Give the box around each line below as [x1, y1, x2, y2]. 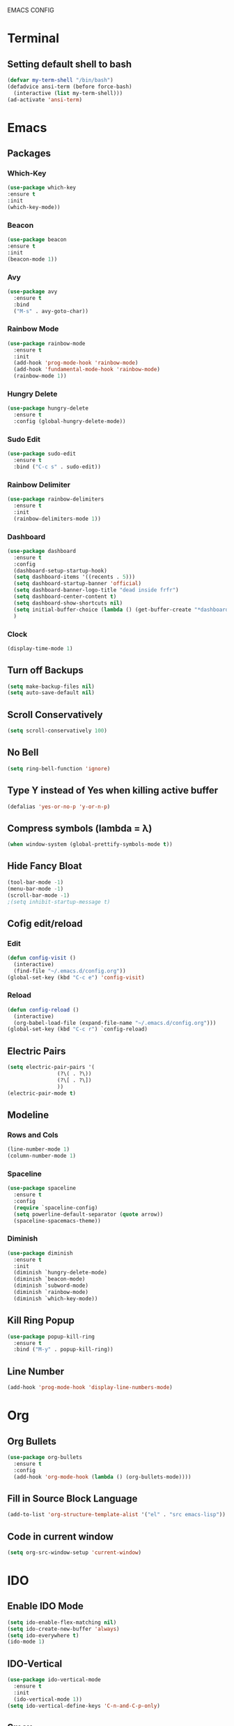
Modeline [7, 1109, 49, 1121]
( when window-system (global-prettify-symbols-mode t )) [7, 841, 173, 848]
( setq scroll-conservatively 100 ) [7, 727, 108, 735]
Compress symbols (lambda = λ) [7, 822, 153, 834]
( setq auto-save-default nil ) [7, 689, 95, 696]
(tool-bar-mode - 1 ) [7, 879, 64, 886]
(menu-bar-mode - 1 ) [7, 885, 64, 892]
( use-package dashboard [7, 547, 77, 554]
